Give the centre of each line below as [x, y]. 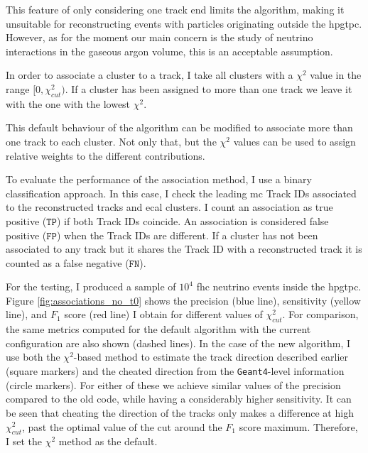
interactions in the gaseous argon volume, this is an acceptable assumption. [169, 51]
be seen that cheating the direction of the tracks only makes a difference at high [180, 412]
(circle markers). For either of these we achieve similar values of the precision [173, 384]
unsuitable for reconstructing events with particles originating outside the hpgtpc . [184, 23]
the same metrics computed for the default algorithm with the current [158, 329]
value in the [336, 75]
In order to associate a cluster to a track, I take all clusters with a [150, 75]
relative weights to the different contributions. [105, 155]
